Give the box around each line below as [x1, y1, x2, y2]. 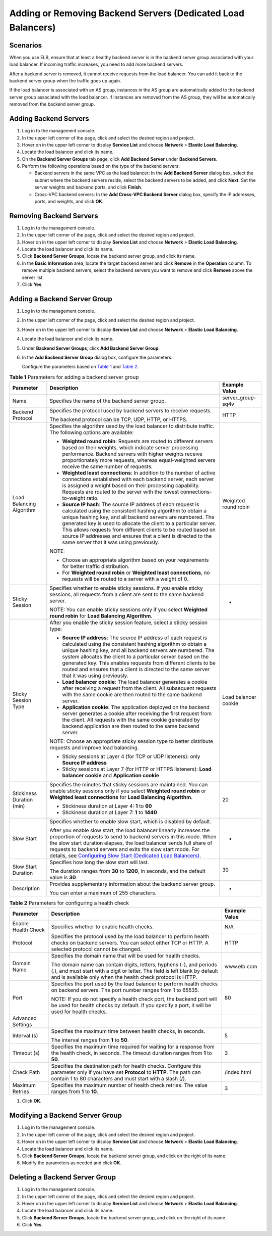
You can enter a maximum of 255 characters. [49, 889, 157, 896]
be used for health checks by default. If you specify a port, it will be [51, 1002, 212, 1009]
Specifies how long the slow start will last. [49, 859, 149, 866]
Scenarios [9, 41, 42, 50]
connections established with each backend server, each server [62, 476, 214, 483]
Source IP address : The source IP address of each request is [62, 634, 208, 641]
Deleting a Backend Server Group [9, 1173, 116, 1182]
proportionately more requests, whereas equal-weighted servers [62, 457, 216, 464]
